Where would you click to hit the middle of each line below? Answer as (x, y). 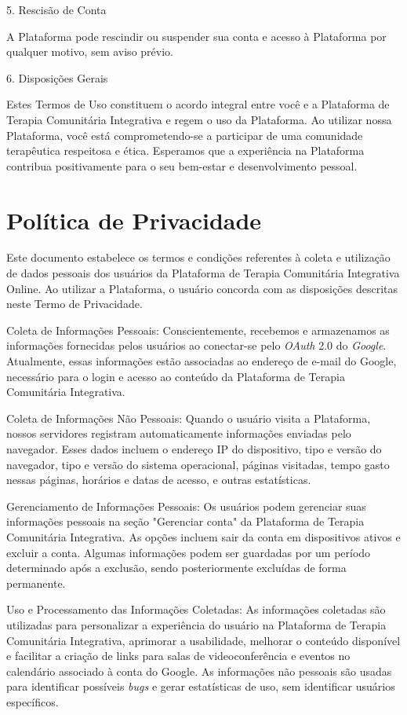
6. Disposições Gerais (57, 77)
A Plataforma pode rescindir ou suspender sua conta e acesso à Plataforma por (196, 36)
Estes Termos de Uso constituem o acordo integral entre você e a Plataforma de (198, 104)
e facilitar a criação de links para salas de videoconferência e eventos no (178, 656)
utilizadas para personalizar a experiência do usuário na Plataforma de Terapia (196, 624)
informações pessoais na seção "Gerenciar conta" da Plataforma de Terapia (185, 521)
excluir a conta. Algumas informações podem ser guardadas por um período (189, 552)
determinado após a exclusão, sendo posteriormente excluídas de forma (176, 568)
